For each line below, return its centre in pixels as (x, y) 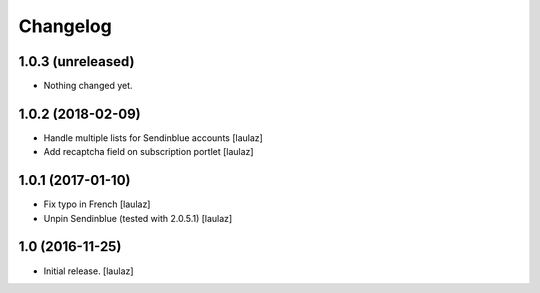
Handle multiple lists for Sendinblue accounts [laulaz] (153, 137)
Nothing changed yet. (88, 86)
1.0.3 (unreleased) (76, 61)
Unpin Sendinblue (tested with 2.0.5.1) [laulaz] (138, 218)
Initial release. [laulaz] (88, 271)
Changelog (65, 26)
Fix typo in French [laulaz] (97, 204)
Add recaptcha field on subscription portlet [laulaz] (148, 152)
